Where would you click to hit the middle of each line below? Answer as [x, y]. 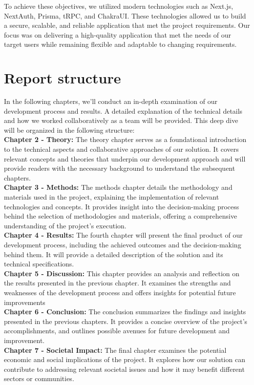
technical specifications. [39, 264]
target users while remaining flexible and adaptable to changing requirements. [120, 44]
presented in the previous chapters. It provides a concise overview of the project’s [126, 321]
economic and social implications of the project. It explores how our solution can [125, 359]
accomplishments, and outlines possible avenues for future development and [117, 331]
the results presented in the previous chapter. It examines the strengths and [117, 283]
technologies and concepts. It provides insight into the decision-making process [122, 206]
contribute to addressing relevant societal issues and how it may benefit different [124, 369]
